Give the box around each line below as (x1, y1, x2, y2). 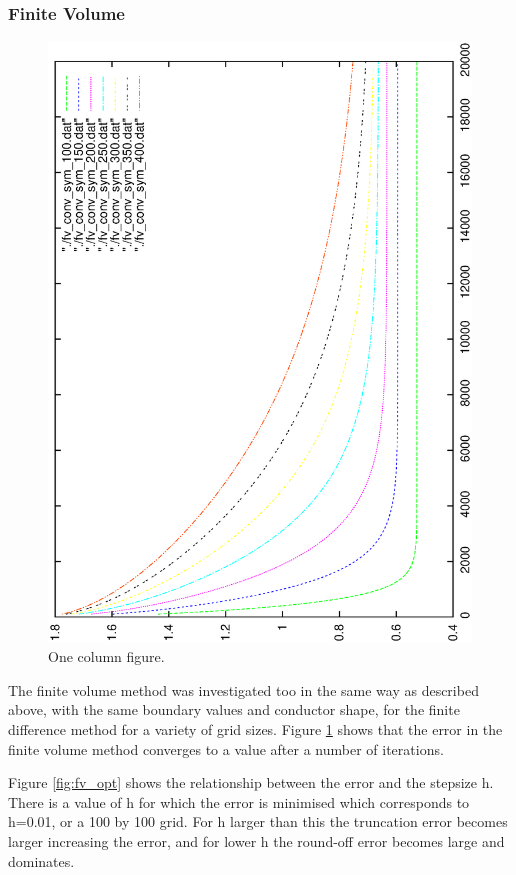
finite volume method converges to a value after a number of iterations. (8, 738, 444, 759)
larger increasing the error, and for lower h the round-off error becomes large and (8, 830, 505, 851)
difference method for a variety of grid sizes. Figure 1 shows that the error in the (8, 718, 503, 739)
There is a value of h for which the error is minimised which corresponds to (8, 791, 470, 812)
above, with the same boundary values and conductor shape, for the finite (8, 699, 460, 720)
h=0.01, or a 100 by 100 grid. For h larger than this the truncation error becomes (8, 811, 508, 832)
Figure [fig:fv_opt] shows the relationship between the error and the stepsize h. (8, 772, 494, 793)
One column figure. (48, 646, 165, 667)
